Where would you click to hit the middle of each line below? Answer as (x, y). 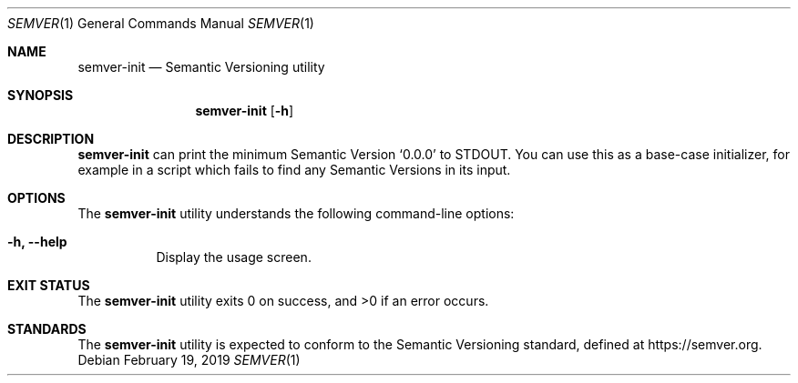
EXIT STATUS (49, 285)
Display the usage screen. (234, 257)
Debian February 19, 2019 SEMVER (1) (189, 360)
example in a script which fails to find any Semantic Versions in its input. (294, 170)
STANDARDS (47, 329)
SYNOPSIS (41, 95)
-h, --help (37, 242)
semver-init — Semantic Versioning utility (201, 67)
